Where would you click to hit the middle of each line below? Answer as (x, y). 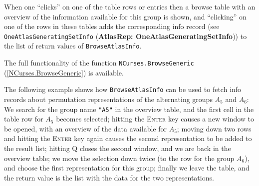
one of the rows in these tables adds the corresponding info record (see (112, 26)
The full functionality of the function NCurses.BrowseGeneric (99, 63)
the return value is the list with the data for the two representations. (109, 177)
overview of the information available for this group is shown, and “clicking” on (125, 16)
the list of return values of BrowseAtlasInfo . (73, 46)
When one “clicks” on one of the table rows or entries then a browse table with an (130, 6)
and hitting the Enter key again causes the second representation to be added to (128, 138)
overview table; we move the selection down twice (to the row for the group (119, 158)
